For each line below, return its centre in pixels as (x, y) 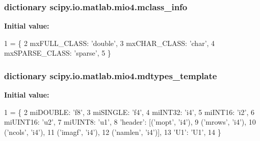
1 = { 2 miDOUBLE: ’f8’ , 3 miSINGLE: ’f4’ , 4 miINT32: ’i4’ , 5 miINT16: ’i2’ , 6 (129, 112)
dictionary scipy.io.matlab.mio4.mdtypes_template (111, 75)
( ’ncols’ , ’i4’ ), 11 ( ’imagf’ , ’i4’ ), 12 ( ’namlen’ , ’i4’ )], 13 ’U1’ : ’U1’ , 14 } (113, 132)
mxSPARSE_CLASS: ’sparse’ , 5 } (58, 53)
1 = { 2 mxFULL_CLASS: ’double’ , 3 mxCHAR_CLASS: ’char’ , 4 (110, 43)
